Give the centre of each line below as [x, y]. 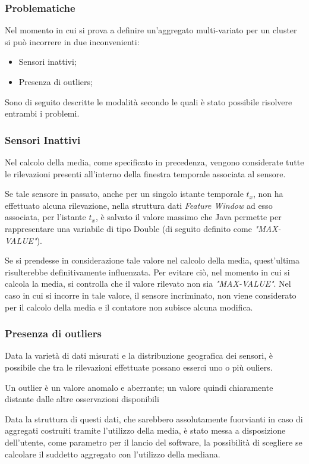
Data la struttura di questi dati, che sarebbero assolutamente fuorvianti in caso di [154, 418]
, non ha [268, 194]
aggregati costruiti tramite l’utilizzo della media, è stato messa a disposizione [145, 430]
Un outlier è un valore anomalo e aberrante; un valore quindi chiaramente [139, 387]
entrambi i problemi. [42, 113]
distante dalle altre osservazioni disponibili [82, 399]
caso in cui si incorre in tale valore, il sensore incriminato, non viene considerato [151, 295]
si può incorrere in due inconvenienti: [72, 41]
